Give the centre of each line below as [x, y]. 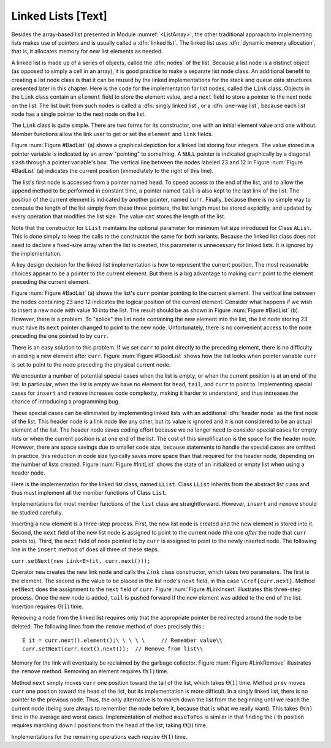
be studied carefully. [37, 513]
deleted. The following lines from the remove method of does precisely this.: [108, 626]
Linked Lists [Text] [59, 16]
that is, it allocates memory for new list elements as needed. [87, 52]
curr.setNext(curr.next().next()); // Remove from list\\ [113, 649]
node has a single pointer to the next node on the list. [79, 114]
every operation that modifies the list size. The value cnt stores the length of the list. [119, 216]
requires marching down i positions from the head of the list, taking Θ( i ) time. [109, 725]
